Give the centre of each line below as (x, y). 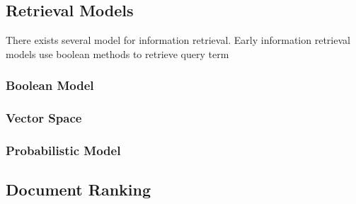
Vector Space (44, 118)
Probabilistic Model (63, 150)
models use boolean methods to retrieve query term (117, 53)
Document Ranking (79, 189)
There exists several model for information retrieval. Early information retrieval (178, 40)
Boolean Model (50, 85)
